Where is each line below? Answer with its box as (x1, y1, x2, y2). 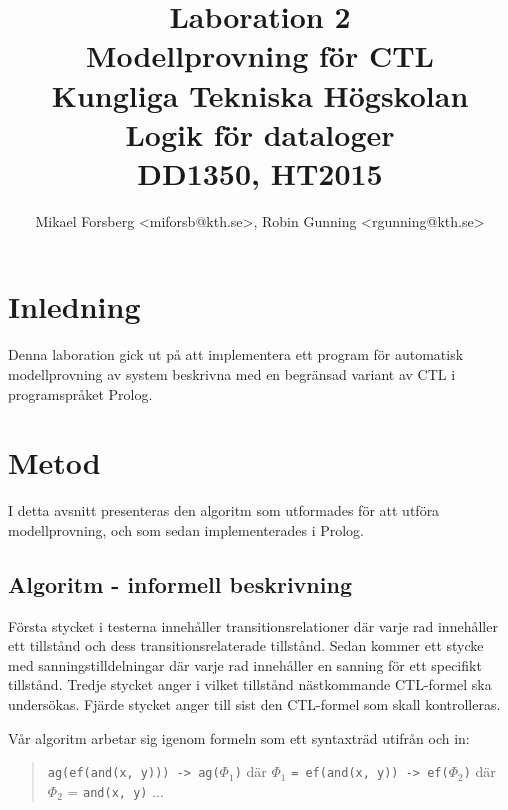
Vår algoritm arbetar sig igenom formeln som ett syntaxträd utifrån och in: (8, 727, 470, 748)
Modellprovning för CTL (86, 35, 434, 76)
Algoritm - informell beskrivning (8, 568, 352, 599)
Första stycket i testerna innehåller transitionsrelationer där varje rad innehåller (8, 615, 498, 636)
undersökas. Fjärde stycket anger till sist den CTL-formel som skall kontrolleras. (8, 694, 501, 715)
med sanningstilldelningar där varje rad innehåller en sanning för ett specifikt (8, 654, 482, 675)
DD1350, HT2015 (137, 152, 383, 193)
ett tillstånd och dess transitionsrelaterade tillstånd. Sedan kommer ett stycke (8, 635, 484, 656)
